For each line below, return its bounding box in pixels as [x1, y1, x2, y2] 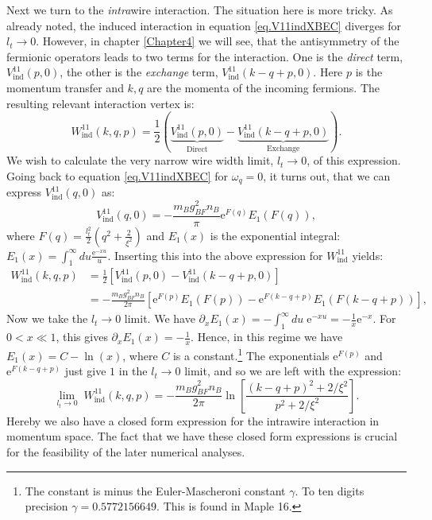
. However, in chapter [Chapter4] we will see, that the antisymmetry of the [36, 33, 399, 49]
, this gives [56, 328, 108, 345]
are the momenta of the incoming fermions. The [147, 79, 380, 95]
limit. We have [124, 310, 195, 327]
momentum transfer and [6, 79, 124, 95]
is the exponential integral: [210, 227, 341, 243]
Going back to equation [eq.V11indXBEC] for [6, 167, 229, 184]
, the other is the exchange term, [60, 64, 218, 80]
